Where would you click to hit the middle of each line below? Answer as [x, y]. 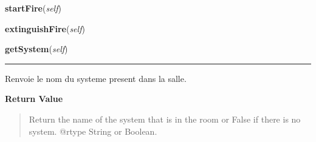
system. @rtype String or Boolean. [93, 131]
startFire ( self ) [33, 8]
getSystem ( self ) [36, 49]
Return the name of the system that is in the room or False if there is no [165, 119]
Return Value [34, 99]
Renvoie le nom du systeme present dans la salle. [96, 78]
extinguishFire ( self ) [45, 28]
